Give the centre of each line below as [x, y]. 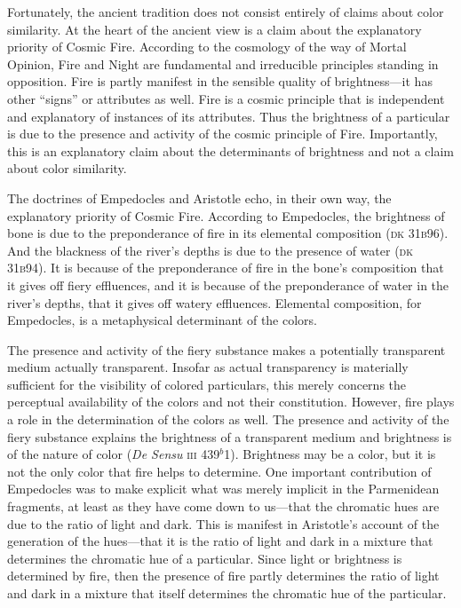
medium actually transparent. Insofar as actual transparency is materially [208, 367]
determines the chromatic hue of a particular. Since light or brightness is [205, 558]
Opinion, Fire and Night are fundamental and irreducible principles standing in [223, 63]
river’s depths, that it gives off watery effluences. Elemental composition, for [215, 302]
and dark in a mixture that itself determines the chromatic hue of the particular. [227, 593]
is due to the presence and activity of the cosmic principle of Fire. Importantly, [223, 134]
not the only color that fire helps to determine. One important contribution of [219, 471]
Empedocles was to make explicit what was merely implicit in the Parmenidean [223, 489]
